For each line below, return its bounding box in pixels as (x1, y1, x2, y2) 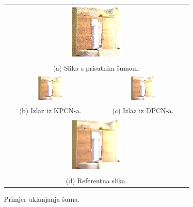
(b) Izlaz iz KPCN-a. (19, 105, 81, 115)
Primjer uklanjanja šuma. (4, 193, 80, 204)
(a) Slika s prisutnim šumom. (53, 62, 140, 73)
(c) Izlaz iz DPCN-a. (112, 105, 174, 115)
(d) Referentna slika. (66, 175, 127, 185)
